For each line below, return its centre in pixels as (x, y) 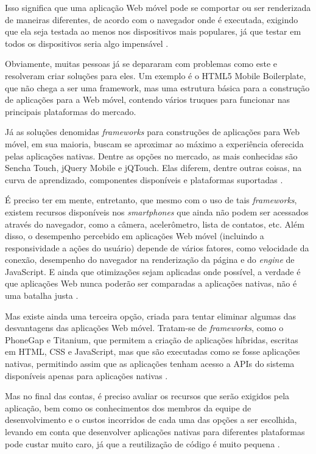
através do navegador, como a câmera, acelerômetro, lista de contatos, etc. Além (155, 224)
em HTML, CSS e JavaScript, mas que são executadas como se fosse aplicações (153, 351)
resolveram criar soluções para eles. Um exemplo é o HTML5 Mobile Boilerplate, (156, 75)
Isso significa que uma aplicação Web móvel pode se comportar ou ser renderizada (158, 7)
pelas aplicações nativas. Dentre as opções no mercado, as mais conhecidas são (151, 155)
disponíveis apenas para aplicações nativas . (86, 375)
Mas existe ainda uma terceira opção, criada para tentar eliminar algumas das (151, 316)
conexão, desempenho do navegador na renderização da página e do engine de (150, 260)
